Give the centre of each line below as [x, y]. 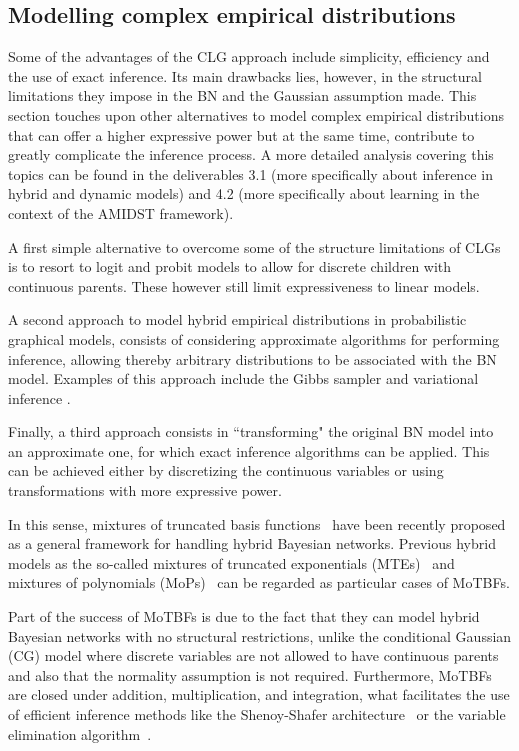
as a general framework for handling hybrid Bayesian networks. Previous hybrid [252, 543]
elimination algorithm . [80, 733]
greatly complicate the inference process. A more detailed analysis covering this [251, 154]
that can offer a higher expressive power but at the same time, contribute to [241, 134]
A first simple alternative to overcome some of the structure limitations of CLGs [254, 246]
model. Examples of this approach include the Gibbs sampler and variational [243, 378]
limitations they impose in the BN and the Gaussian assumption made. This [242, 95]
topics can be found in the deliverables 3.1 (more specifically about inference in [250, 173]
